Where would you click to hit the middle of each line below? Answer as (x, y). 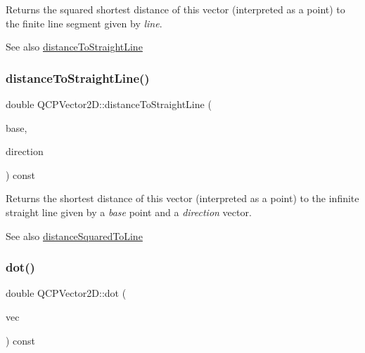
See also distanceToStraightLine (74, 47)
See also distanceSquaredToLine (74, 235)
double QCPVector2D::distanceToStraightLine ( (109, 104)
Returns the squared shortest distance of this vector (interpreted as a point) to (175, 9)
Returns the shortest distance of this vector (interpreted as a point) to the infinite (182, 198)
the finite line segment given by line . (84, 23)
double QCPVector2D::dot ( (66, 293)
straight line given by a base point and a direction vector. (129, 212)
